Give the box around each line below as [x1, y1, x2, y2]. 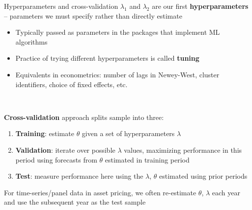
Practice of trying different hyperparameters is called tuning [15, 53, 199, 63]
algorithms [15, 36, 48, 47]
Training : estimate [15, 128, 74, 139]
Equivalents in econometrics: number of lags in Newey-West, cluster [15, 69, 220, 79]
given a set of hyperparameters [82, 128, 175, 139]
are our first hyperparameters [152, 1, 249, 11]
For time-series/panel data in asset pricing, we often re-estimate [4, 187, 196, 197]
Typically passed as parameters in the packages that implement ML [15, 27, 220, 37]
